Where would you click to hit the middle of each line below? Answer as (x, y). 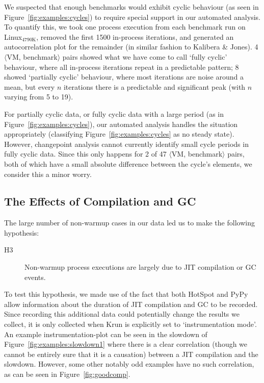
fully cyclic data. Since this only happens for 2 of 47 (85, 154)
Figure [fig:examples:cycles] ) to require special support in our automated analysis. (132, 17)
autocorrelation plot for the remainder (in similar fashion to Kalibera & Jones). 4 (131, 47)
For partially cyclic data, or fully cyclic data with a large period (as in (114, 113)
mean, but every (30, 86)
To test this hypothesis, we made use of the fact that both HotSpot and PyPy (126, 294)
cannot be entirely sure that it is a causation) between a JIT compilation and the (131, 354)
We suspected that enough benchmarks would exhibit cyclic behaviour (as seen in (131, 7)
